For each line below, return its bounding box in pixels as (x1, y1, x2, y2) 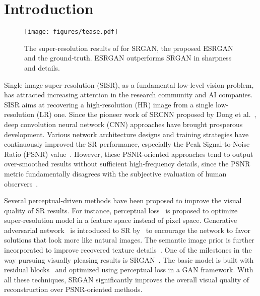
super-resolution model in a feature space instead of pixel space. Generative (4, 215, 237, 225)
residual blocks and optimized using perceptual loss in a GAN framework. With (4, 264, 253, 275)
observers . (4, 178, 38, 189)
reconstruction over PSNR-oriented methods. (4, 284, 143, 294)
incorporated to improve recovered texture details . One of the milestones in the (4, 245, 252, 255)
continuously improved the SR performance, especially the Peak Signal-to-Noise (4, 139, 250, 149)
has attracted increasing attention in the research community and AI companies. (4, 89, 253, 100)
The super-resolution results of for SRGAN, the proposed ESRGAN (24, 42, 233, 53)
